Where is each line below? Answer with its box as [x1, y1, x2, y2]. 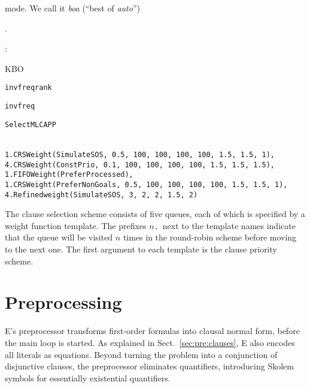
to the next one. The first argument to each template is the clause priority [5, 243, 277, 255]
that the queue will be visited [5, 231, 113, 243]
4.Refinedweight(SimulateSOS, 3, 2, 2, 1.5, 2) [5, 190, 198, 199]
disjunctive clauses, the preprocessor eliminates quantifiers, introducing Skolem [5, 360, 294, 372]
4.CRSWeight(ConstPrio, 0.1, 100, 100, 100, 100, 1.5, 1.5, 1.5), [5, 160, 275, 169]
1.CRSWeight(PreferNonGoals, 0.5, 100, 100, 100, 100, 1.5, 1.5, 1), [5, 180, 288, 189]
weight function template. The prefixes [5, 219, 147, 231]
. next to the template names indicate [154, 219, 296, 231]
